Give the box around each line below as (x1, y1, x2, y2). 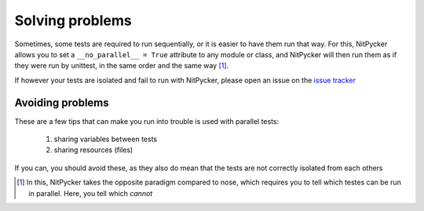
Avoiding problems (14, 96, 109, 109)
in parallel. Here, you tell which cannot (28, 188, 153, 198)
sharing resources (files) (53, 145, 133, 155)
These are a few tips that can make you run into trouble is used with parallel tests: (14, 116, 280, 126)
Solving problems (14, 12, 133, 29)
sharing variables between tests (53, 134, 157, 144)
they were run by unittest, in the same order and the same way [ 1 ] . (14, 61, 229, 71)
